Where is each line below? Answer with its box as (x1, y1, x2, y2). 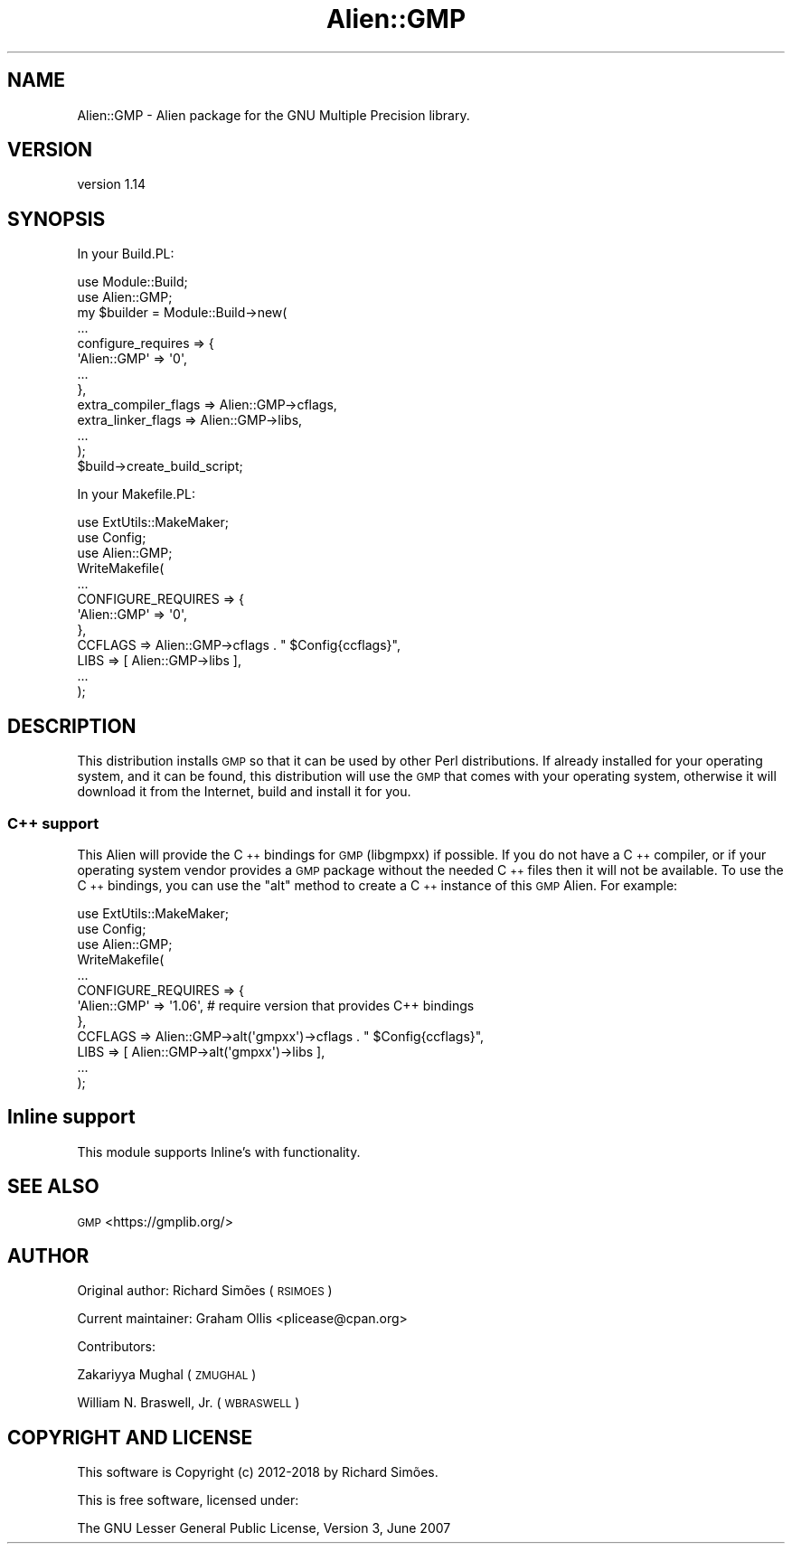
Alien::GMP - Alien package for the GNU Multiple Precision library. (77, 107, 470, 123)
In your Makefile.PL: (77, 486, 195, 503)
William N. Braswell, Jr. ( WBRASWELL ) (77, 1395, 300, 1411)
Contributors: (77, 1339, 156, 1355)
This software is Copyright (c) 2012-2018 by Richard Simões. (77, 1464, 438, 1480)
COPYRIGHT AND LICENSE (7, 1425, 253, 1449)
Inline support (7, 1105, 136, 1129)
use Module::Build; (77, 274, 188, 290)
